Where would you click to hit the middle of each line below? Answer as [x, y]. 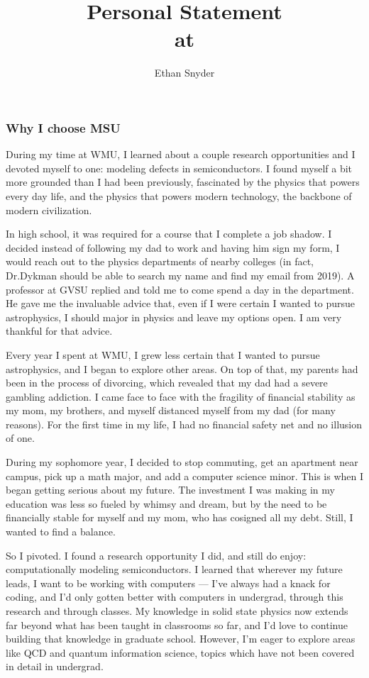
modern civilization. [49, 210]
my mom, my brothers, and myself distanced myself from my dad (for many [171, 410]
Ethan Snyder [184, 73]
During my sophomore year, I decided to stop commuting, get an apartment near [182, 462]
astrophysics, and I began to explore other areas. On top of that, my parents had [182, 368]
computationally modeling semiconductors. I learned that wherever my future [174, 569]
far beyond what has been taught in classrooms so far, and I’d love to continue [177, 624]
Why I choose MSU [63, 127]
